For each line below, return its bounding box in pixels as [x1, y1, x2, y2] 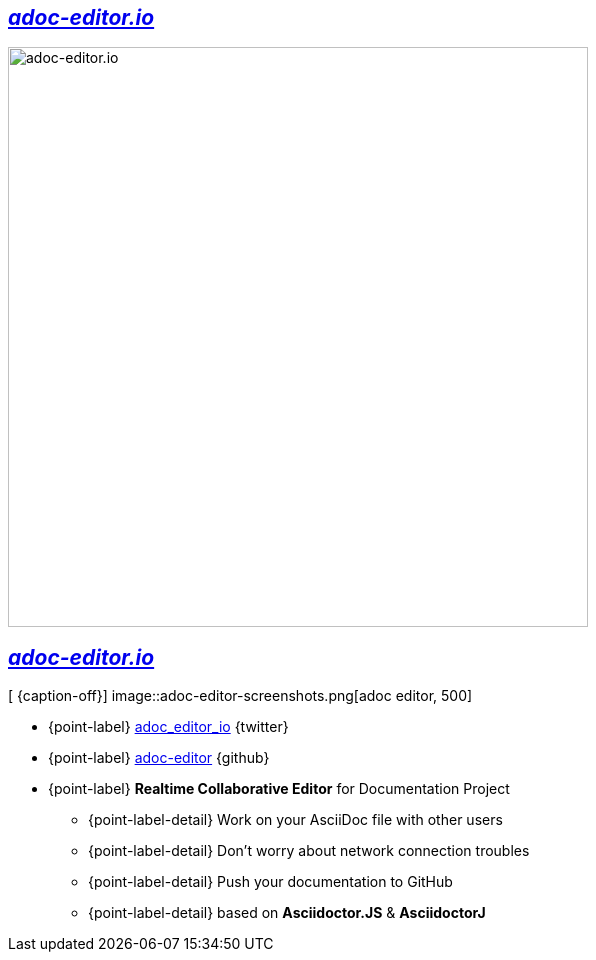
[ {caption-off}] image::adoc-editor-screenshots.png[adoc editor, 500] [8, 687, 473, 705]
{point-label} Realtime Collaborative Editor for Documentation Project [48, 780, 510, 798]
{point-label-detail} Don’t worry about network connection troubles [88, 842, 530, 860]
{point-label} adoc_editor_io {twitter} [48, 718, 289, 736]
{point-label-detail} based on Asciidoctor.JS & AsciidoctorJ [88, 904, 486, 922]
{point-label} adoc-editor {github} [48, 749, 270, 767]
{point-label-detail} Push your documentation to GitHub [88, 873, 453, 891]
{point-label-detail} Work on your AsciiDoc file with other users [88, 811, 503, 829]
